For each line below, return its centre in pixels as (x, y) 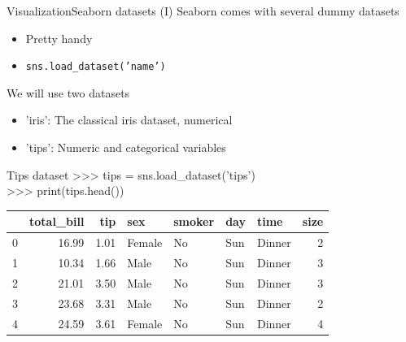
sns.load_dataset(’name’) (96, 67)
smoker (194, 221)
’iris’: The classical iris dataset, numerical (129, 120)
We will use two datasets (68, 92)
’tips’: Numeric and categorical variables (126, 147)
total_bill (57, 221)
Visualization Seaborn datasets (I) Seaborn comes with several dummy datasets (203, 11)
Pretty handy (59, 38)
